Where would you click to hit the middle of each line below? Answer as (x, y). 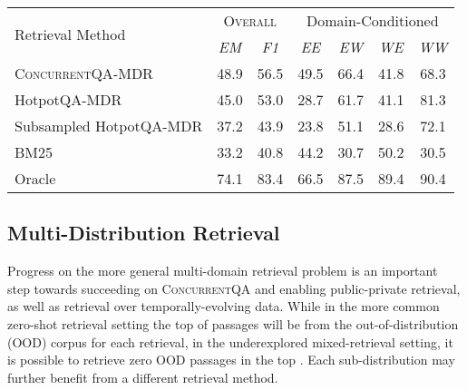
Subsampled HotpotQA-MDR (109, 126)
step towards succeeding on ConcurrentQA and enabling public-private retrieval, (234, 288)
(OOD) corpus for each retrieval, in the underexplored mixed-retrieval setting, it (230, 341)
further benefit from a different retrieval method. (143, 377)
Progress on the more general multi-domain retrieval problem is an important (223, 271)
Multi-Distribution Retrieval (144, 233)
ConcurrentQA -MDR (84, 73)
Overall (250, 20)
